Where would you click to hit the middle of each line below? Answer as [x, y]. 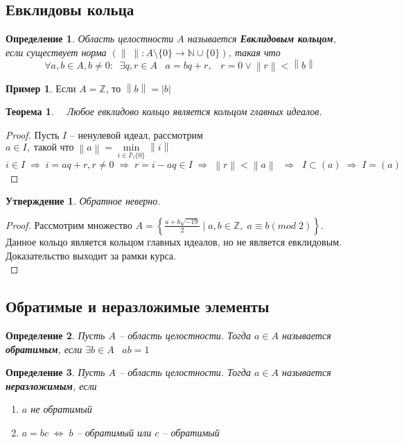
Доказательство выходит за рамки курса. [91, 255]
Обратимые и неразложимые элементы [138, 306]
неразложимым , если [51, 385]
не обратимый [61, 409]
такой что [54, 148]
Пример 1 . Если [41, 88]
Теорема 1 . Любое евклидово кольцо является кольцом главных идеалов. [164, 111]
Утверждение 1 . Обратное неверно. [83, 201]
